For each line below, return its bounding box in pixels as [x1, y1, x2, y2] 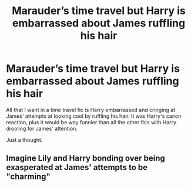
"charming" [6, 172, 51, 182]
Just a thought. [6, 136, 43, 143]
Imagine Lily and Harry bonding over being [6, 154, 166, 164]
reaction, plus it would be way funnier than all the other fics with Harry [6, 118, 177, 125]
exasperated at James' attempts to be [6, 162, 148, 172]
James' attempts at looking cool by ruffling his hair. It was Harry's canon [6, 113, 182, 120]
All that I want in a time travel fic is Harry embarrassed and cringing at [6, 106, 176, 113]
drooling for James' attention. [6, 125, 78, 132]
